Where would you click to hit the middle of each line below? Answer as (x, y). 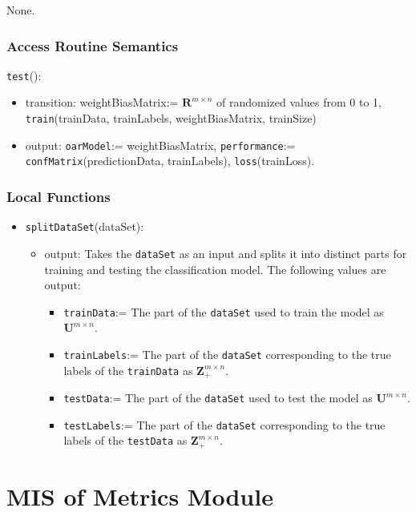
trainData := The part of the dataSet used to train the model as (224, 311)
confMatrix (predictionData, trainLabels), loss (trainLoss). (170, 161)
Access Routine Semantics (93, 45)
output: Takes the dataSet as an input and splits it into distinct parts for (226, 253)
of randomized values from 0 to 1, (299, 102)
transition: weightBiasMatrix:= (102, 102)
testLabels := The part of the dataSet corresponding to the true (224, 424)
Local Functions (59, 196)
